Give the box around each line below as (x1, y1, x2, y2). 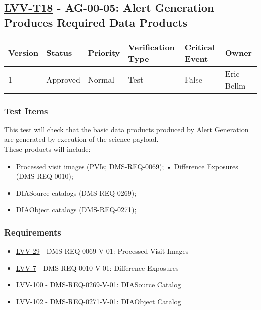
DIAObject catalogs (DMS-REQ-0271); (16, 204, 137, 215)
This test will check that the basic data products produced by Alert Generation (4, 124, 249, 134)
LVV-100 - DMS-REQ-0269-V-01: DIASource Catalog (16, 279, 181, 290)
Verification (128, 41, 175, 53)
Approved (46, 73, 80, 86)
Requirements (4, 225, 61, 238)
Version (8, 47, 39, 59)
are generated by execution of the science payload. (4, 134, 159, 144)
